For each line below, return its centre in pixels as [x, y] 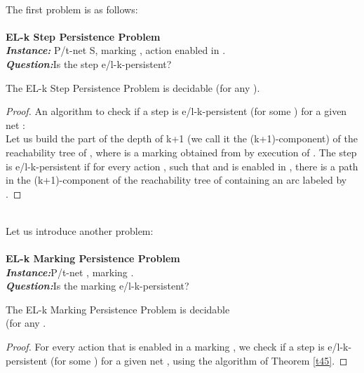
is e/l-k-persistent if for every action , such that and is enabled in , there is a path [182, 166]
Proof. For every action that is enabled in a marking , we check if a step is [165, 347]
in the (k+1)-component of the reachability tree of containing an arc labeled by [176, 180]
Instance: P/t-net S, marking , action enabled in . [116, 50]
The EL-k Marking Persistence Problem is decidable [118, 309]
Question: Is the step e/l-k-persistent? [89, 63]
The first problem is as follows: [72, 9]
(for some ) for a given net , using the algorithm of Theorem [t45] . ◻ [199, 360]
